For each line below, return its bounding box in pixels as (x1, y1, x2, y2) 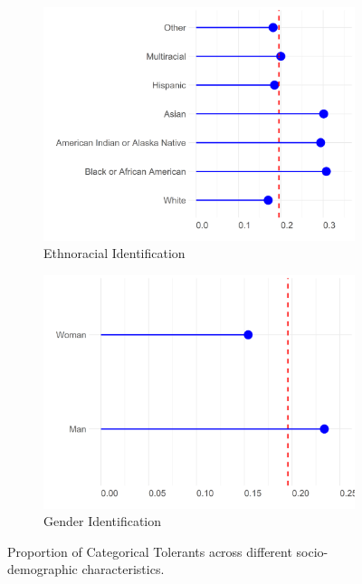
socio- (296, 541, 329, 560)
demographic (7, 560, 78, 579)
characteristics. (81, 560, 165, 579)
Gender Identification (43, 512, 162, 531)
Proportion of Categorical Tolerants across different (7, 541, 292, 560)
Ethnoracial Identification (43, 244, 186, 263)
